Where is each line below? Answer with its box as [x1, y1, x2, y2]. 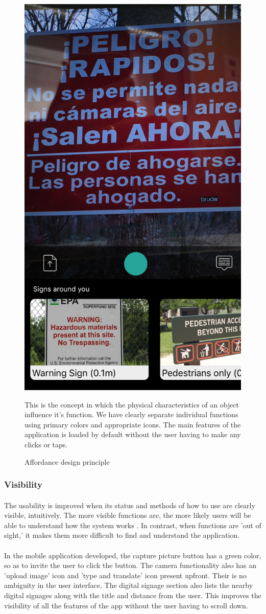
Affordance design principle [25, 456, 110, 467]
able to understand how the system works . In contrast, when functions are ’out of [4, 519, 261, 530]
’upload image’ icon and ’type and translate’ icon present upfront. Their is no [4, 570, 247, 580]
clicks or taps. [25, 439, 68, 450]
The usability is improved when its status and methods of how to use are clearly [4, 499, 255, 510]
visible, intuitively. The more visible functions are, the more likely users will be [4, 510, 251, 520]
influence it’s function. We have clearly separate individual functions [25, 409, 238, 420]
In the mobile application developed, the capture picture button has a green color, [4, 550, 261, 560]
